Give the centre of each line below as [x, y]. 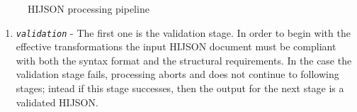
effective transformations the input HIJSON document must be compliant [176, 46]
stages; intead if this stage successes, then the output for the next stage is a [180, 88]
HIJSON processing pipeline [89, 9]
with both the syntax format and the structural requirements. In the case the [184, 60]
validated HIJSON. [57, 102]
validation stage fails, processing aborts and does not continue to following [177, 74]
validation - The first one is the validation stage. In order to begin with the [183, 32]
